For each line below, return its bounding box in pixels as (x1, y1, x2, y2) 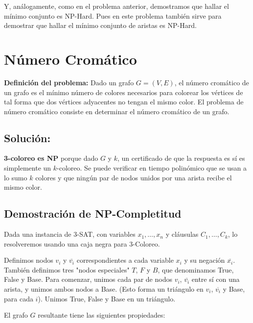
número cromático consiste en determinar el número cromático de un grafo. (4, 106, 230, 116)
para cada (4, 293, 33, 303)
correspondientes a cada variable (76, 255, 174, 265)
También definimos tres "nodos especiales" (4, 264, 130, 274)
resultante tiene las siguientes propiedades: (38, 310, 165, 320)
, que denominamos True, (158, 264, 234, 274)
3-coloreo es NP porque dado (4, 153, 98, 163)
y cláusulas (165, 229, 199, 239)
